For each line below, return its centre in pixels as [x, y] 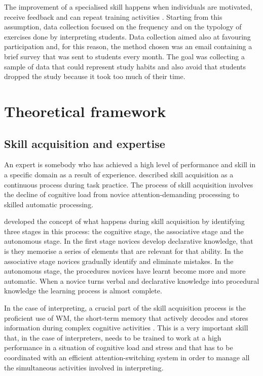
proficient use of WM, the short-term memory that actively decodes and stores [126, 317]
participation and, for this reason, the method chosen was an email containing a [128, 46]
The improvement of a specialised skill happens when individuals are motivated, [128, 7]
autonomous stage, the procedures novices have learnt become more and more [125, 271]
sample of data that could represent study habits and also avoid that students [125, 66]
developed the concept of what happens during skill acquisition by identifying [124, 221]
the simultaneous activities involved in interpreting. [84, 367]
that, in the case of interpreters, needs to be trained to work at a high [113, 337]
